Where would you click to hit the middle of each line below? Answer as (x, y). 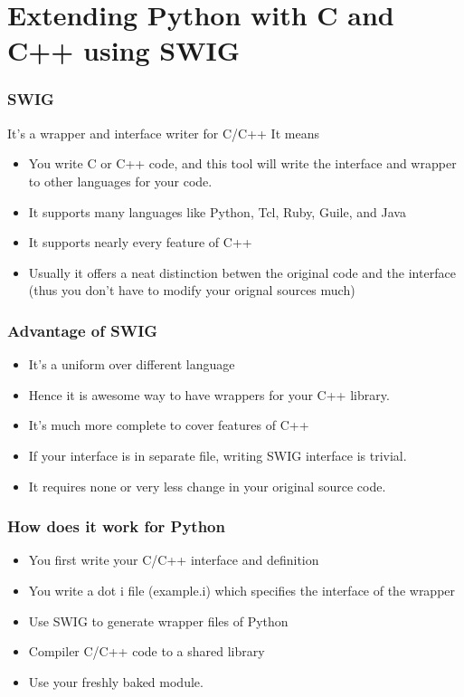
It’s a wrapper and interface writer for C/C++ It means (163, 133)
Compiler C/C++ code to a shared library (147, 651)
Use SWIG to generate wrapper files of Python (158, 621)
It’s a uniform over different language (132, 364)
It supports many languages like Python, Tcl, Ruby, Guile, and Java (217, 211)
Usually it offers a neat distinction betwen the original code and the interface (242, 272)
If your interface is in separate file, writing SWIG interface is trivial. (218, 455)
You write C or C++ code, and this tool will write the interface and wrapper (242, 163)
